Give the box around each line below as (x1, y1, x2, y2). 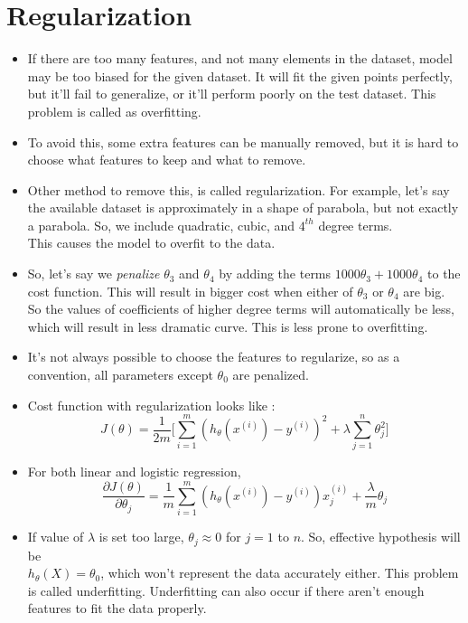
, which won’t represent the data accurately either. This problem (100, 563, 459, 582)
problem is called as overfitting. (27, 101, 201, 120)
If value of (27, 527, 84, 546)
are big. (403, 281, 445, 300)
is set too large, (98, 527, 184, 546)
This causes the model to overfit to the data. (27, 233, 276, 252)
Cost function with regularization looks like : (27, 395, 276, 414)
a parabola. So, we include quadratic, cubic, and (27, 215, 295, 234)
